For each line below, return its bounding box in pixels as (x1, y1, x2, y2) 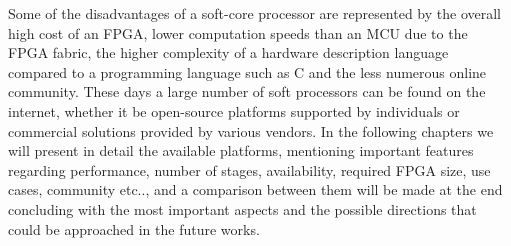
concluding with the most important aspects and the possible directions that (8, 198, 477, 219)
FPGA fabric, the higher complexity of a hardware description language (8, 42, 449, 63)
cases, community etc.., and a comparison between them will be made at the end (8, 179, 503, 200)
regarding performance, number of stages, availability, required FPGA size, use (8, 159, 491, 180)
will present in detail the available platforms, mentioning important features (8, 140, 474, 161)
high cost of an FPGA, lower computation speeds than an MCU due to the (8, 22, 468, 43)
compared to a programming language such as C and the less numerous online (8, 61, 487, 82)
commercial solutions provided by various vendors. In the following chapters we (8, 120, 494, 141)
